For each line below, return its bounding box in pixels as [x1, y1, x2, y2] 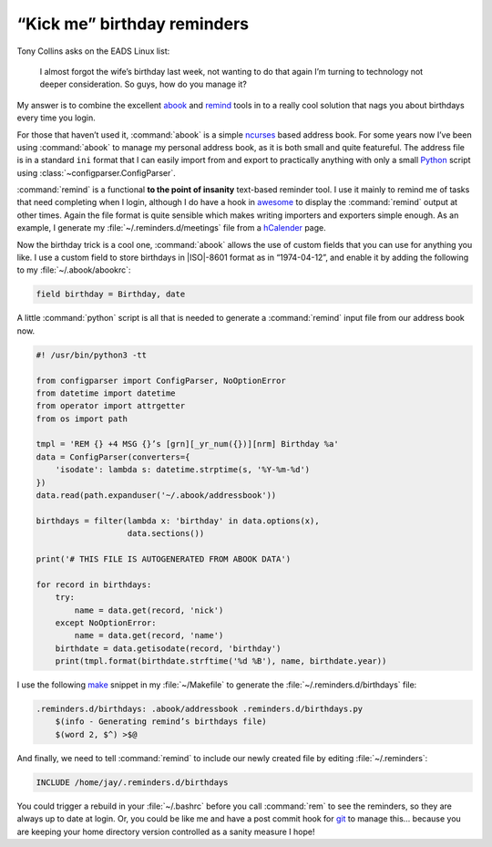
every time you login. [16, 112, 96, 123]
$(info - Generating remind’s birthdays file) [55, 717, 268, 727]
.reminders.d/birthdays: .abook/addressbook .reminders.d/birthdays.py [36, 704, 364, 715]
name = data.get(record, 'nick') [74, 604, 224, 615]
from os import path [36, 413, 128, 424]
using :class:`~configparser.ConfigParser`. [16, 167, 177, 178]
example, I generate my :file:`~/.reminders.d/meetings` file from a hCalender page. [16, 222, 327, 233]
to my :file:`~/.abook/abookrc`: [16, 264, 131, 275]
